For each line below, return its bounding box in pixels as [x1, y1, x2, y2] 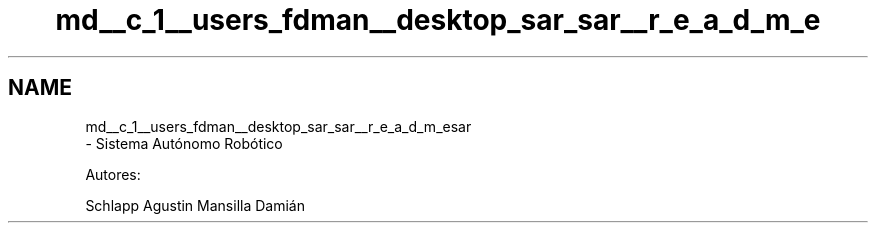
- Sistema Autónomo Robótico [85, 134, 283, 152]
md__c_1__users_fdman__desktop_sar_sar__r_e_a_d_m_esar [85, 117, 472, 135]
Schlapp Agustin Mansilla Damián [85, 196, 305, 214]
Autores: [85, 165, 141, 183]
